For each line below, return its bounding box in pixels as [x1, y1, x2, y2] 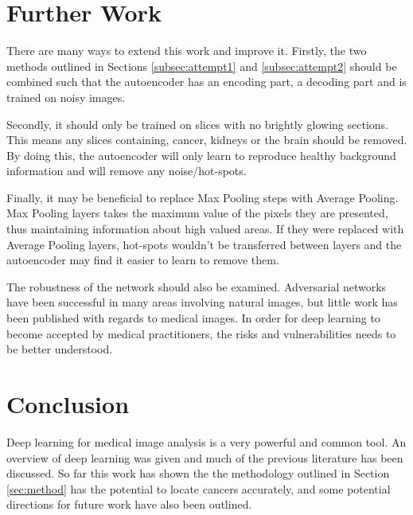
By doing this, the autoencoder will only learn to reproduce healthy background [6, 146, 396, 163]
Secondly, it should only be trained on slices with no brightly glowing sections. [6, 115, 389, 132]
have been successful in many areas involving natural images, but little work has [6, 294, 398, 310]
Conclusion [6, 388, 130, 419]
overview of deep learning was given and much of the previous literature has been [6, 449, 403, 466]
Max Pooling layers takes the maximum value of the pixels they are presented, [6, 205, 388, 221]
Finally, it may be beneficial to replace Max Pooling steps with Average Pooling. [6, 189, 399, 205]
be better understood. [6, 341, 113, 357]
